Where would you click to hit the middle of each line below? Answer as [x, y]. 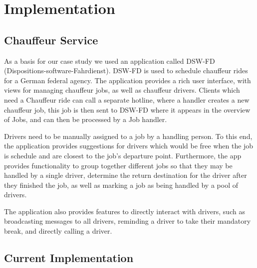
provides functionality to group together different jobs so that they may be [118, 165]
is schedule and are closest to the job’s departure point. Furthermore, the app [123, 155]
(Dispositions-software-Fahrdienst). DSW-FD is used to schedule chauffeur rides [126, 70]
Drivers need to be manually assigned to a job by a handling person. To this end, [128, 136]
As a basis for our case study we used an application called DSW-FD [110, 61]
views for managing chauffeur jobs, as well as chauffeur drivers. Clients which [122, 90]
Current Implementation [69, 258]
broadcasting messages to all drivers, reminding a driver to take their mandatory [128, 221]
